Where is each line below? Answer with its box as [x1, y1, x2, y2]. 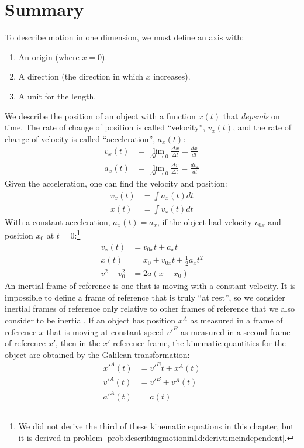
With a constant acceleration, [5, 215, 110, 228]
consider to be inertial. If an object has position [5, 313, 175, 326]
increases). [153, 70, 191, 82]
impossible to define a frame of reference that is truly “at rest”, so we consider [5, 291, 285, 303]
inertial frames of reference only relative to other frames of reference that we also [5, 302, 295, 315]
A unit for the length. [18, 89, 96, 102]
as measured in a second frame [181, 325, 291, 337]
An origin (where [18, 50, 80, 63]
